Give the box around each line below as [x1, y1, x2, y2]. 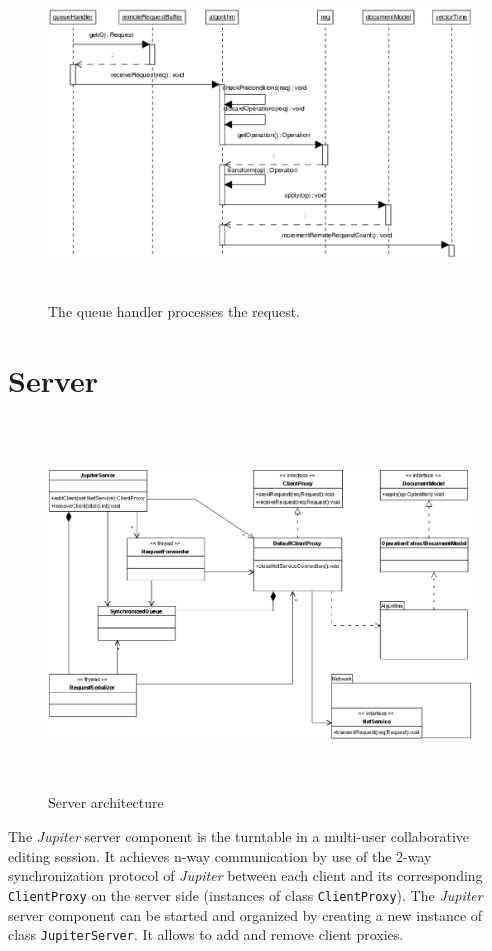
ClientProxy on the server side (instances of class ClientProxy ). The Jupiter [8, 884, 483, 905]
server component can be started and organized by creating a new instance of [8, 904, 483, 925]
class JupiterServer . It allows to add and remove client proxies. [8, 924, 404, 945]
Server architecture [48, 792, 164, 813]
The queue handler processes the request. [48, 300, 301, 321]
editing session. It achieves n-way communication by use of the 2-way [8, 845, 432, 866]
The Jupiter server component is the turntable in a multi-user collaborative [8, 826, 470, 847]
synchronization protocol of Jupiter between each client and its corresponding [8, 865, 483, 886]
